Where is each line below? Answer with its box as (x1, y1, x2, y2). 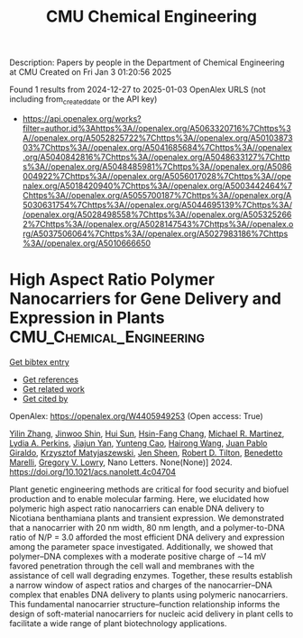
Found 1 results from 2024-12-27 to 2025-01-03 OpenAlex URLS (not (9, 84, 266, 96)
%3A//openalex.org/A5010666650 (22, 237, 151, 249)
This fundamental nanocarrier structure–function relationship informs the (9, 598, 280, 609)
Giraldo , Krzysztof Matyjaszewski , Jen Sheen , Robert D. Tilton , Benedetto (9, 447, 283, 458)
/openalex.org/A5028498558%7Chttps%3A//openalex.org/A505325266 (22, 209, 292, 220)
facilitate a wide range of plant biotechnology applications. (9, 617, 227, 628)
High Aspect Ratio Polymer (9, 269, 215, 290)
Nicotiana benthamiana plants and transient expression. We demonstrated (9, 512, 284, 524)
